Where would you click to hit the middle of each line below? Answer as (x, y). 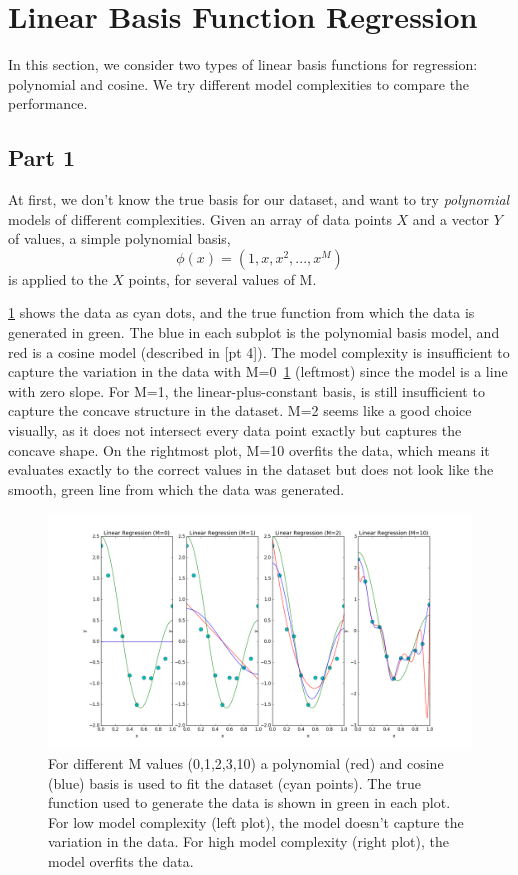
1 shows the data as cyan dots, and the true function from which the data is (241, 312)
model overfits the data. (121, 861)
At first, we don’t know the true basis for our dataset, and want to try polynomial (259, 199)
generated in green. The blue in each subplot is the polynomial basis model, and (254, 332)
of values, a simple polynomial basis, (119, 238)
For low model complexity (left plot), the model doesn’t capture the (256, 821)
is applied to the (58, 278)
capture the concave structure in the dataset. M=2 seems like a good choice (240, 410)
